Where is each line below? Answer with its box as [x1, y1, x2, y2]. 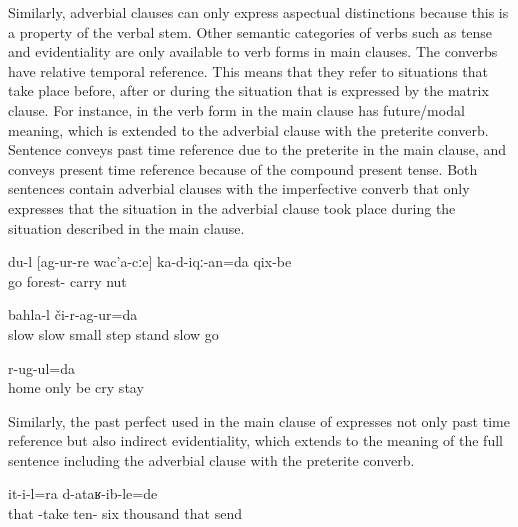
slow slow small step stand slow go [8, 323, 219, 344]
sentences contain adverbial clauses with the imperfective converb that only [8, 178, 470, 199]
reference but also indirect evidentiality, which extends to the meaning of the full [8, 430, 503, 451]
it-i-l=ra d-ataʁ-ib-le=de [8, 483, 158, 504]
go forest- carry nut [8, 270, 127, 291]
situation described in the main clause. [8, 217, 245, 238]
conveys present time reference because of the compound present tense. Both [8, 158, 478, 179]
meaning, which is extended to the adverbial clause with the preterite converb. [8, 119, 489, 140]
